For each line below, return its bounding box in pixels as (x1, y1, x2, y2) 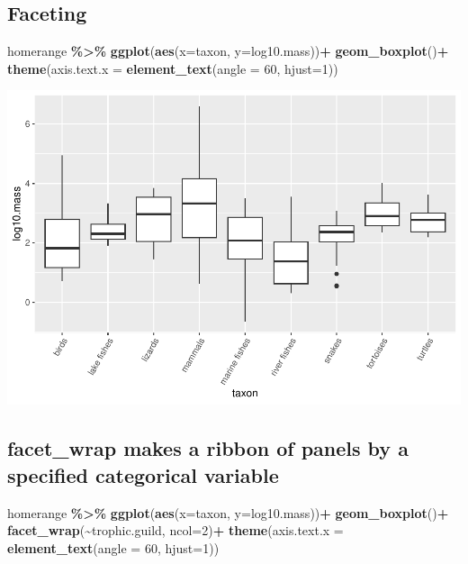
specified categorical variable (7, 460, 279, 488)
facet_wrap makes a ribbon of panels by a (7, 434, 409, 462)
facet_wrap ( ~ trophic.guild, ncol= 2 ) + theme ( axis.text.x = (7, 521, 344, 540)
